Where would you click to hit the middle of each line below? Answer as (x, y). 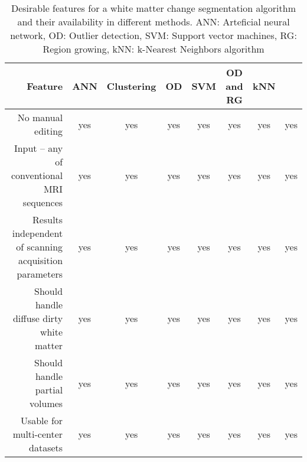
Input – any (38, 148)
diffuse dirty (38, 318)
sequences (43, 202)
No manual (40, 117)
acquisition (40, 260)
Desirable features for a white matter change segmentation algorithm (153, 8)
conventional (37, 175)
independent (37, 233)
